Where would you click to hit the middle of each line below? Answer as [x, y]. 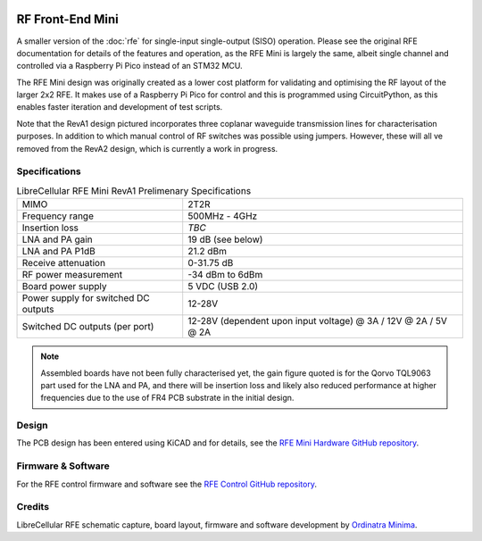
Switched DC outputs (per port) [88, 327]
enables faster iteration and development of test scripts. [120, 107]
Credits [33, 507]
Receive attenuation [64, 263]
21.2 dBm [208, 252]
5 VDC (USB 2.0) [223, 287]
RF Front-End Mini [68, 19]
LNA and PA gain [57, 239]
